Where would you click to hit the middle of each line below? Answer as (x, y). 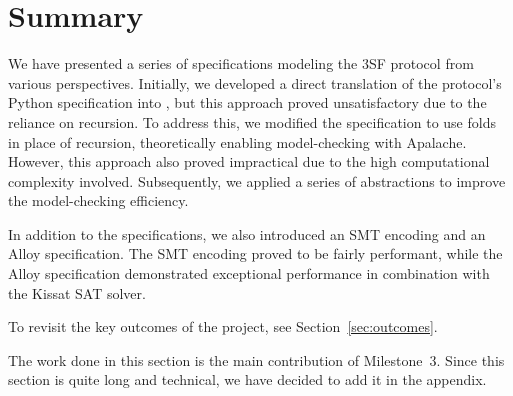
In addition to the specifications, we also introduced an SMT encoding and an (247, 233)
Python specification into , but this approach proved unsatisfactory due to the (247, 102)
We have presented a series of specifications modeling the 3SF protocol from (241, 63)
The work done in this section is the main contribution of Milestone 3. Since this (256, 359)
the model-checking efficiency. (98, 200)
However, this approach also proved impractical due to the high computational (249, 161)
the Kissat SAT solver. (77, 292)
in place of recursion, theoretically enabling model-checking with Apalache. (237, 141)
